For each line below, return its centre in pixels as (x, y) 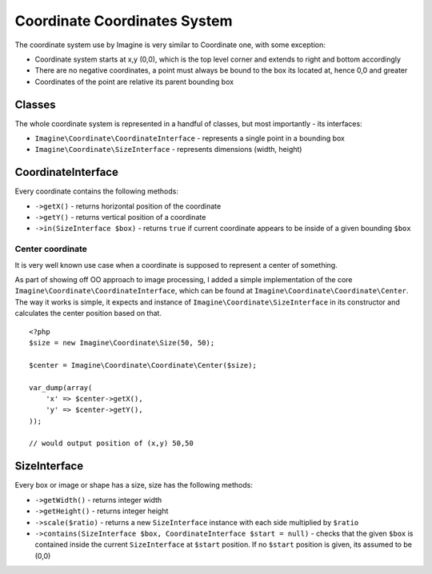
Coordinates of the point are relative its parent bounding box (134, 82)
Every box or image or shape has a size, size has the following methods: (134, 485)
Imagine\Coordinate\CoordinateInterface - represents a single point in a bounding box (190, 138)
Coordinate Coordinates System (124, 21)
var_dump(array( (61, 387)
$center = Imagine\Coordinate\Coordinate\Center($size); (143, 365)
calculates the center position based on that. (88, 313)
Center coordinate (51, 249)
